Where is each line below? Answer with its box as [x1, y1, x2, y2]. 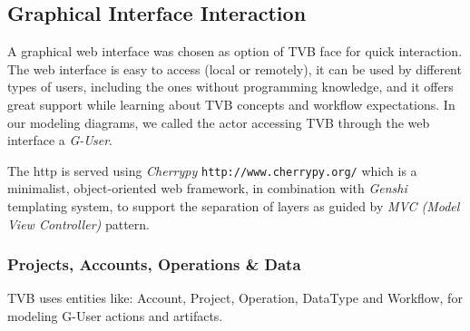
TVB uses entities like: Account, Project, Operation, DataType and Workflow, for [7, 288, 463, 307]
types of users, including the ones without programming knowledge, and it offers [7, 77, 454, 96]
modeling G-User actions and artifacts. [7, 307, 223, 326]
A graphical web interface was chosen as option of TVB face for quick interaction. [7, 42, 463, 61]
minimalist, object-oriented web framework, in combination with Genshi [7, 179, 407, 198]
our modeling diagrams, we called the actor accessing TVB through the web [7, 112, 430, 131]
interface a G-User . [7, 131, 113, 150]
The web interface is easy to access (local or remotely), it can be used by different [7, 59, 462, 78]
